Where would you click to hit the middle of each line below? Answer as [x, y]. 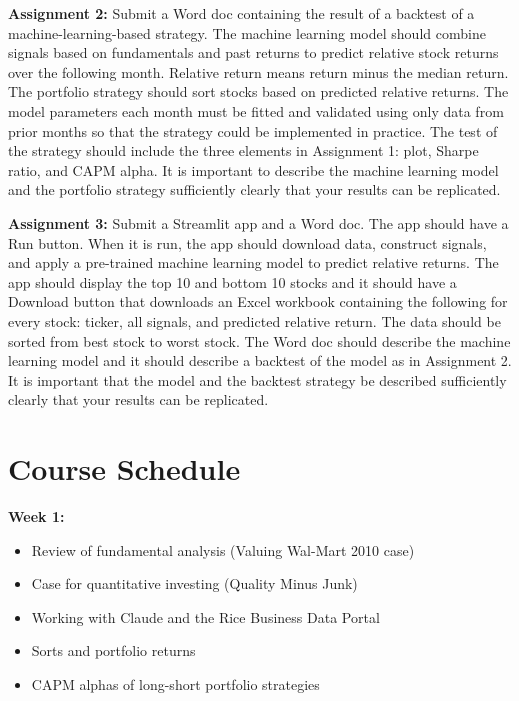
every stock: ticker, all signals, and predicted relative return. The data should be [254, 320]
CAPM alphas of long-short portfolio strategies [175, 683]
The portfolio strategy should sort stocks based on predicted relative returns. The [258, 91]
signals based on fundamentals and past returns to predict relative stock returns [253, 52]
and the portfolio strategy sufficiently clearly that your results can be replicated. [254, 189]
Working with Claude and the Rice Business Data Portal [205, 616]
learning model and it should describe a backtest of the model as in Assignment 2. [260, 360]
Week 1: [36, 516]
